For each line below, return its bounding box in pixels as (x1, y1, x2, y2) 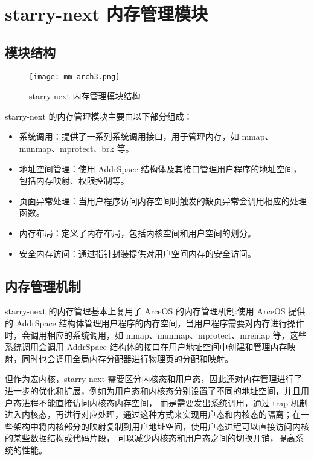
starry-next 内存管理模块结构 (29, 89, 141, 102)
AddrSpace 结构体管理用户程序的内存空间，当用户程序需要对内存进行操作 (16, 316, 304, 329)
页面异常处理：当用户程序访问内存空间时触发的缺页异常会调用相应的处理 (19, 194, 307, 207)
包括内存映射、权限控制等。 (19, 174, 129, 187)
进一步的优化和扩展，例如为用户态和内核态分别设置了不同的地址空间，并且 (5, 384, 301, 397)
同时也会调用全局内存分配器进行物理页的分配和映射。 (21, 352, 233, 364)
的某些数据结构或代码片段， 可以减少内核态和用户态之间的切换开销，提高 (5, 432, 295, 444)
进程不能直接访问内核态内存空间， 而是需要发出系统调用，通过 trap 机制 (21, 396, 308, 409)
